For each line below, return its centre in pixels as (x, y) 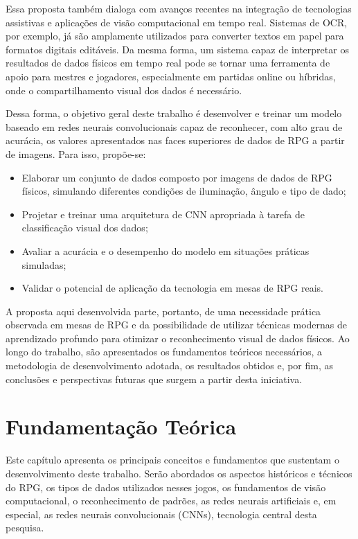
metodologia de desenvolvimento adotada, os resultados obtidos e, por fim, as (170, 365)
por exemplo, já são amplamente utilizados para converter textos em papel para (175, 36)
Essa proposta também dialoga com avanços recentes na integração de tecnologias (179, 8)
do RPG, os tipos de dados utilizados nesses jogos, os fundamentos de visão (166, 487)
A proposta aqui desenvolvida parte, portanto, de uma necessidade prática (163, 311)
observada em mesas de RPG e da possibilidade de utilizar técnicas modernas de (177, 325)
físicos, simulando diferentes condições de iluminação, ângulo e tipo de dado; (184, 191)
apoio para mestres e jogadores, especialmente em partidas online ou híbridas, (171, 76)
